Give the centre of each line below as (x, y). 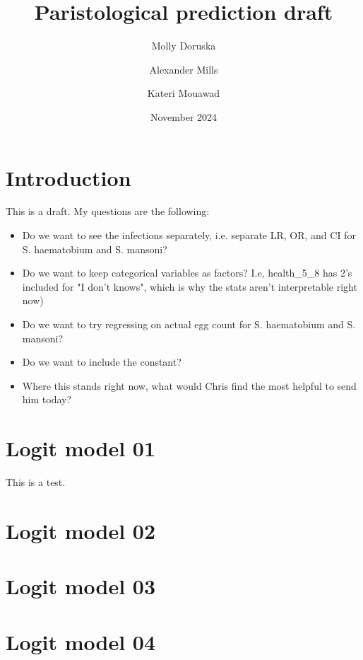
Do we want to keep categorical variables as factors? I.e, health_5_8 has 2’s (187, 273)
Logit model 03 (81, 586)
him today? (47, 399)
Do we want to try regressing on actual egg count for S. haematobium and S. (189, 324)
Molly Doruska (184, 46)
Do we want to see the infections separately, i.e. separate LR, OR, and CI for (189, 235)
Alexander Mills (184, 69)
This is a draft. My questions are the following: (108, 211)
